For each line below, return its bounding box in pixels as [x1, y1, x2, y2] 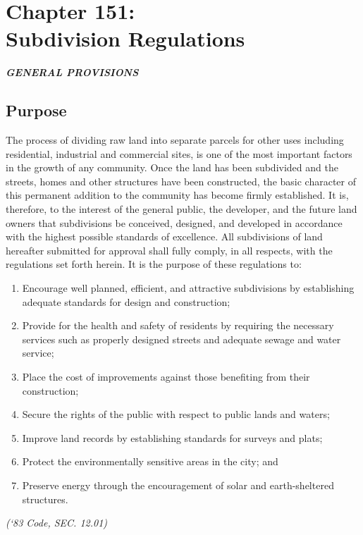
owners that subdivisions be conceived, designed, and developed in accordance [6, 215, 343, 230]
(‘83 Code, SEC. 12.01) [6, 515, 108, 530]
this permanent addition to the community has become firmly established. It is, [6, 187, 349, 202]
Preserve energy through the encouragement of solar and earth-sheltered [22, 477, 334, 492]
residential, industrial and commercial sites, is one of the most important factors [6, 146, 352, 161]
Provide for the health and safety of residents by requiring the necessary [22, 318, 334, 333]
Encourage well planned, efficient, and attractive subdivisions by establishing [22, 281, 355, 295]
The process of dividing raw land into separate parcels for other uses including [6, 133, 344, 147]
